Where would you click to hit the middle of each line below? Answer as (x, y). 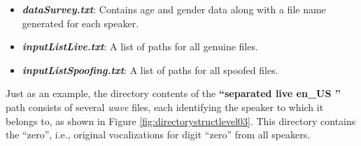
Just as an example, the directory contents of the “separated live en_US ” (173, 93)
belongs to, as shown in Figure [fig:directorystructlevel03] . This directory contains (181, 121)
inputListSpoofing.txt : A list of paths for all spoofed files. (150, 70)
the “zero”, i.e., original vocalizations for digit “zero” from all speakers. (158, 134)
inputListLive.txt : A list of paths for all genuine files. (140, 46)
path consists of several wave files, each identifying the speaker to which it (165, 107)
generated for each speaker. (80, 23)
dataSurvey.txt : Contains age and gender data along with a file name (174, 9)
